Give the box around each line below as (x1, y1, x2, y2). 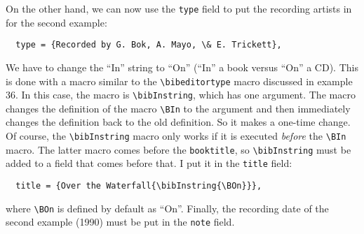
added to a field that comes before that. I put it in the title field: (6, 156, 292, 170)
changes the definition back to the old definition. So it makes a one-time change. (6, 115, 351, 129)
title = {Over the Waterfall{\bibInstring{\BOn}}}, (15, 181, 262, 191)
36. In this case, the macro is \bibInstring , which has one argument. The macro (6, 87, 356, 102)
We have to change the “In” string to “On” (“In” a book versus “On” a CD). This (6, 59, 358, 74)
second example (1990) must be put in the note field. (6, 214, 235, 229)
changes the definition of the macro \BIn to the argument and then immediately (6, 101, 351, 115)
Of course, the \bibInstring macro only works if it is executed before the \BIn (6, 129, 346, 143)
